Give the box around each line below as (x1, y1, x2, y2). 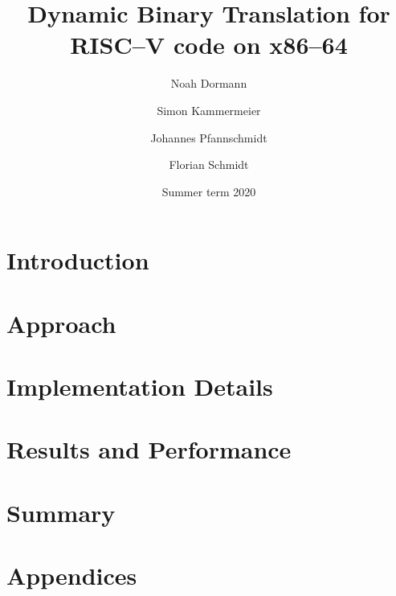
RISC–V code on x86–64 (70, 28, 348, 61)
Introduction (6, 244, 149, 277)
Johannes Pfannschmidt (150, 129, 267, 146)
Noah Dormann (170, 75, 247, 92)
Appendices (6, 559, 137, 592)
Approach (6, 306, 116, 339)
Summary (6, 495, 116, 528)
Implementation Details (6, 370, 273, 403)
